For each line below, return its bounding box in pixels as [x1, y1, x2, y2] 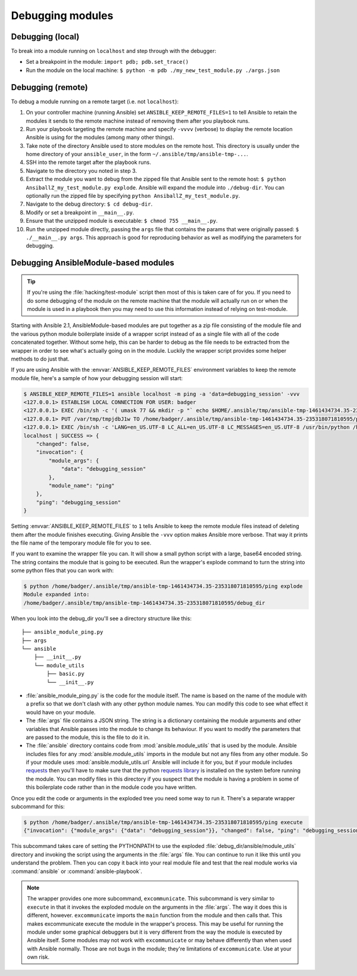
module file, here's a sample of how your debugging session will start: [11, 374, 183, 381]
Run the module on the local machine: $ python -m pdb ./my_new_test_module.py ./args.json [26, 66, 280, 74]
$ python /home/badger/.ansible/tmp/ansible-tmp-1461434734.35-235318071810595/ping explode [23, 583, 303, 590]
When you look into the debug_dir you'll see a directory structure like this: [11, 614, 192, 622]
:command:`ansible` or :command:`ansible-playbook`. [11, 868, 143, 875]
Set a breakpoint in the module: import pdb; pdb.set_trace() [26, 58, 189, 66]
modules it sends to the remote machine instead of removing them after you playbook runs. [26, 117, 250, 125]
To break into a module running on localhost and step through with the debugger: [11, 48, 217, 55]
